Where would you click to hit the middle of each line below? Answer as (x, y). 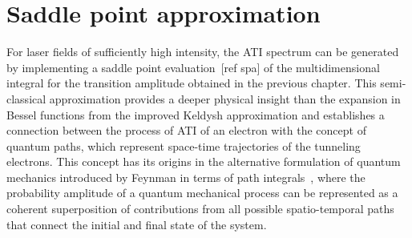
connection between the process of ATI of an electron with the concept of (186, 130)
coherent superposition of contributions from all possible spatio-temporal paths (200, 209)
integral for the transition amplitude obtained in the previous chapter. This (192, 83)
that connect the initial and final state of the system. (137, 224)
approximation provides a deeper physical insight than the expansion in (225, 98)
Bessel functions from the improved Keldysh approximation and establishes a (196, 114)
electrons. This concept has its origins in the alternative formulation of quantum (204, 161)
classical (26, 98)
